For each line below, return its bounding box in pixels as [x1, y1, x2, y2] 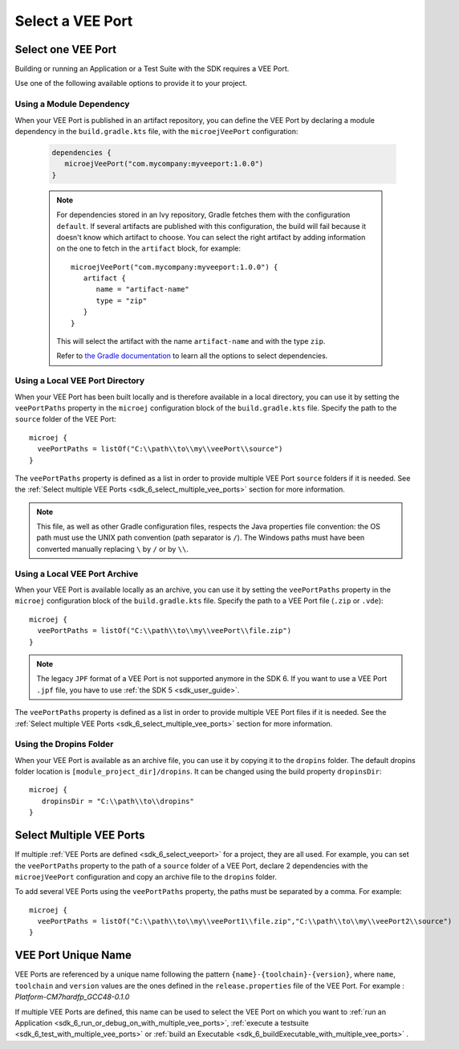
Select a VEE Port [14, 12, 133, 30]
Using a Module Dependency [14, 99, 130, 110]
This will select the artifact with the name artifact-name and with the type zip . [56, 337, 326, 346]
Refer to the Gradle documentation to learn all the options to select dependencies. [56, 351, 328, 361]
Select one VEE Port [14, 43, 117, 56]
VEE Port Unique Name [14, 949, 132, 962]
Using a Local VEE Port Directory [14, 375, 145, 386]
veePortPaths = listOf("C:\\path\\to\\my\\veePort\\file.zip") [37, 627, 292, 635]
